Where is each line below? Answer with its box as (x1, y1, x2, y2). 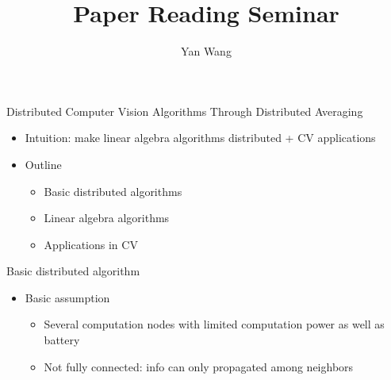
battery (44, 332, 80, 348)
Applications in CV (44, 236, 138, 252)
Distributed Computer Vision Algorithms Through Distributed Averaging (6, 102, 363, 119)
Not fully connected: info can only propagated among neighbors (44, 358, 354, 374)
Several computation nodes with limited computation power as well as (44, 316, 385, 332)
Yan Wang (181, 43, 232, 59)
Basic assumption (25, 289, 110, 305)
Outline (25, 155, 62, 172)
